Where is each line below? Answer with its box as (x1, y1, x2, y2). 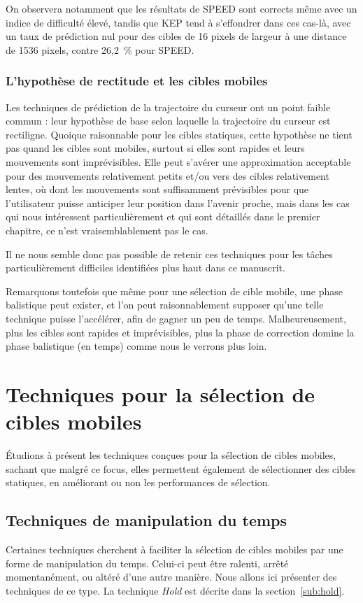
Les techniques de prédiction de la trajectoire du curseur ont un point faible (6, 99, 331, 114)
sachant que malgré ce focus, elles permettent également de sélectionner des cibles (6, 461, 356, 476)
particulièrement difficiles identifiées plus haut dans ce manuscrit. (6, 260, 285, 275)
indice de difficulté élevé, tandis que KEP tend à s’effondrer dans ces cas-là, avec (6, 15, 351, 29)
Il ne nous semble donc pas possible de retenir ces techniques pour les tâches (6, 246, 333, 261)
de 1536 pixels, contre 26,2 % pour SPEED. (6, 42, 194, 57)
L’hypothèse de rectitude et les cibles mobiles (6, 72, 268, 90)
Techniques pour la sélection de (6, 379, 315, 408)
